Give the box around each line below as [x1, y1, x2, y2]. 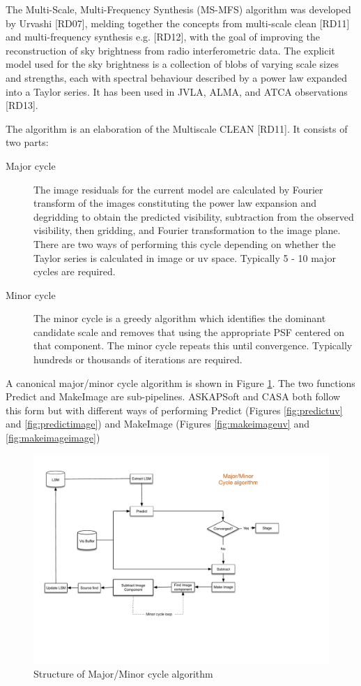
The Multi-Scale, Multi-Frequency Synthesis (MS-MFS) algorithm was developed [6, 2, 351, 16]
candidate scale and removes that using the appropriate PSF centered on [33, 324, 345, 339]
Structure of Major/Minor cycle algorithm [33, 666, 213, 680]
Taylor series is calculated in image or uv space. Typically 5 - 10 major [33, 250, 337, 265]
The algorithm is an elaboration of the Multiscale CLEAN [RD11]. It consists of [6, 121, 348, 136]
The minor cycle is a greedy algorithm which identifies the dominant [33, 311, 326, 326]
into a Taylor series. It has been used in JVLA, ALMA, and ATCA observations [6, 84, 348, 98]
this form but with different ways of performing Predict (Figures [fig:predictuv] [6, 402, 343, 417]
